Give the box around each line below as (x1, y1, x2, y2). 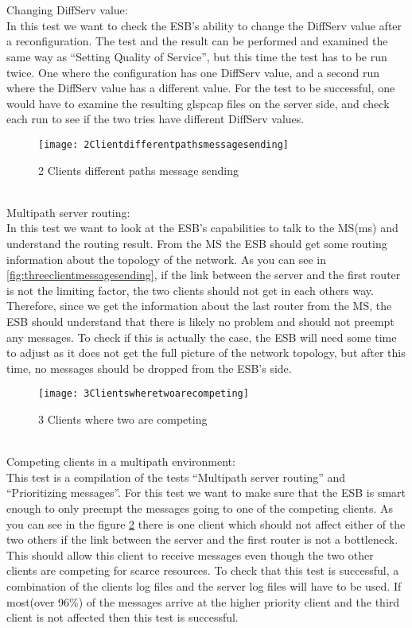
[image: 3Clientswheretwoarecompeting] (38, 388, 249, 400)
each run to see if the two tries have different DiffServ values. (6, 110, 305, 127)
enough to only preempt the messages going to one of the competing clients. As (6, 499, 394, 516)
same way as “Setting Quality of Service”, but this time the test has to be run (6, 48, 387, 64)
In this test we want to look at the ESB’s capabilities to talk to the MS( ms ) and (6, 219, 398, 236)
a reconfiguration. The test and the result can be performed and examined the (6, 33, 388, 49)
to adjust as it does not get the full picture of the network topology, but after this (6, 344, 406, 361)
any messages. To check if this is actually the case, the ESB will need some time (6, 328, 397, 345)
